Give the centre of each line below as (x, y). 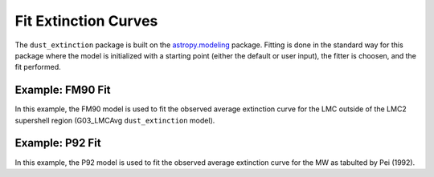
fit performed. (38, 67)
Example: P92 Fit (58, 143)
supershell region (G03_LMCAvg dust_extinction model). (115, 120)
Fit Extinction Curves (86, 21)
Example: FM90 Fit (63, 90)
